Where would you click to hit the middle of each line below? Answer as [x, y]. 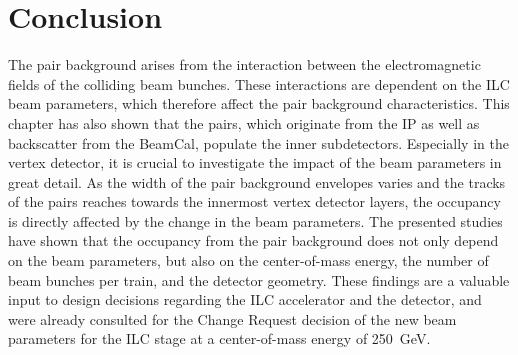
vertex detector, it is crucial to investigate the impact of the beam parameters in [255, 162]
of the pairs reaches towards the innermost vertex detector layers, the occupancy [254, 201]
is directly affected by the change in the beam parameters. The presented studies [255, 220]
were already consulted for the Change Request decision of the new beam [232, 318]
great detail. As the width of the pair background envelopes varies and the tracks [257, 181]
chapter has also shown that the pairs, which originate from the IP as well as [244, 122]
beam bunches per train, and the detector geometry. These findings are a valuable [259, 279]
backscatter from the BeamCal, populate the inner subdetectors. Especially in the [258, 142]
